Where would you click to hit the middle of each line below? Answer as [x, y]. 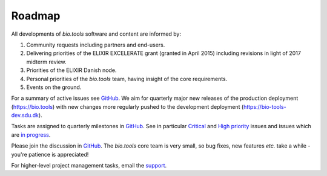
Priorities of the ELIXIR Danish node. [71, 70]
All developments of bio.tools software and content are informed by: [96, 34]
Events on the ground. [54, 87]
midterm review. [46, 62]
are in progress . [31, 135]
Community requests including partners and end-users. [96, 45]
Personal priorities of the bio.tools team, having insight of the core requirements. [127, 79]
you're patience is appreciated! [50, 154]
